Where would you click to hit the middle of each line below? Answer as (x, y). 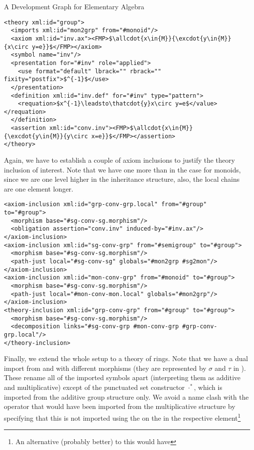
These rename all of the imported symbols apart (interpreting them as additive (122, 377)
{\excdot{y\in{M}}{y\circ (46, 136)
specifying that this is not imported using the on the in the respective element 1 (122, 417)
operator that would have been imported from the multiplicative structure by (120, 406)
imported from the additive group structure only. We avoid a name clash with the (126, 396)
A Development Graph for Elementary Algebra (74, 6)
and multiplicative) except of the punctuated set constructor (95, 387)
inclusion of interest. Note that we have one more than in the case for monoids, (122, 169)
